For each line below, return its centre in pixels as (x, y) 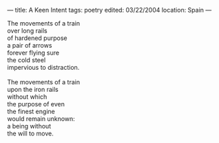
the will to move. (30, 133)
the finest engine (31, 111)
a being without (29, 126)
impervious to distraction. (43, 67)
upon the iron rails (33, 89)
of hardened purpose (37, 38)
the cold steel (27, 60)
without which (27, 97)
